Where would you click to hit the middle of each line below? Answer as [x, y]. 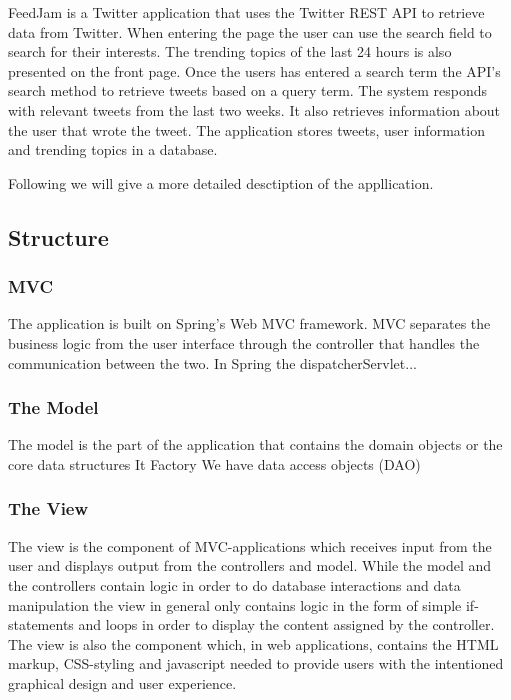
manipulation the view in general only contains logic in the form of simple [235, 604]
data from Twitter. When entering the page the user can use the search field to [250, 31]
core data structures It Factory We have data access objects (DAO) [214, 463]
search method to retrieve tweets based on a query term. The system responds [248, 90]
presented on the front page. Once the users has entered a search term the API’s [254, 70]
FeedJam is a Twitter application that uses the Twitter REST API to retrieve [246, 12]
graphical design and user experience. [122, 682]
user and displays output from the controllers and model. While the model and [250, 565]
